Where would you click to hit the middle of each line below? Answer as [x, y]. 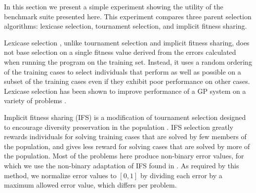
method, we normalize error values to [60, 175]
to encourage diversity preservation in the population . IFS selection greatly [119, 127]
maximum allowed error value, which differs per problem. [90, 185]
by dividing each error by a [181, 175]
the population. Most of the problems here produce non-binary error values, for [124, 156]
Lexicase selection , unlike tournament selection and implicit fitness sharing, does [127, 42]
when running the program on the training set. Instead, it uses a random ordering [128, 61]
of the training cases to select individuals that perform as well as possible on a [123, 71]
